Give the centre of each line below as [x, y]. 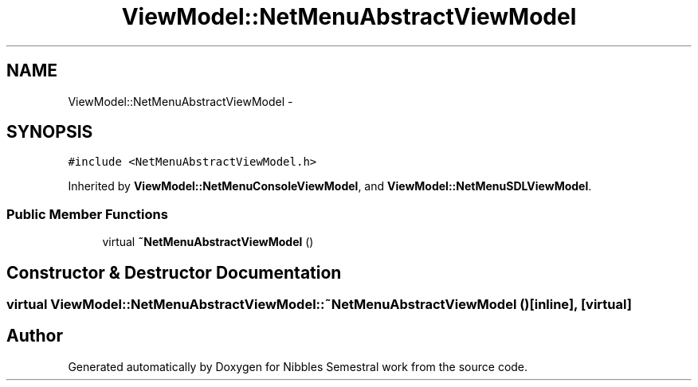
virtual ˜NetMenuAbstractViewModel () [208, 242]
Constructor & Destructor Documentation [174, 272]
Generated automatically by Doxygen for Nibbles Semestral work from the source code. [298, 366]
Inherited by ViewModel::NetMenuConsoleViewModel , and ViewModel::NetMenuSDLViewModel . [330, 186]
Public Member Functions [87, 214]
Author [35, 336]
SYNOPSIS [50, 132]
